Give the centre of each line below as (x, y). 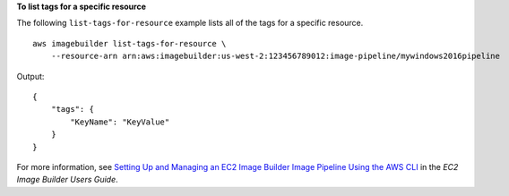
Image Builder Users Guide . (67, 180)
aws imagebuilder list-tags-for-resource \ (129, 43)
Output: (30, 76)
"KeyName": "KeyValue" (120, 122)
